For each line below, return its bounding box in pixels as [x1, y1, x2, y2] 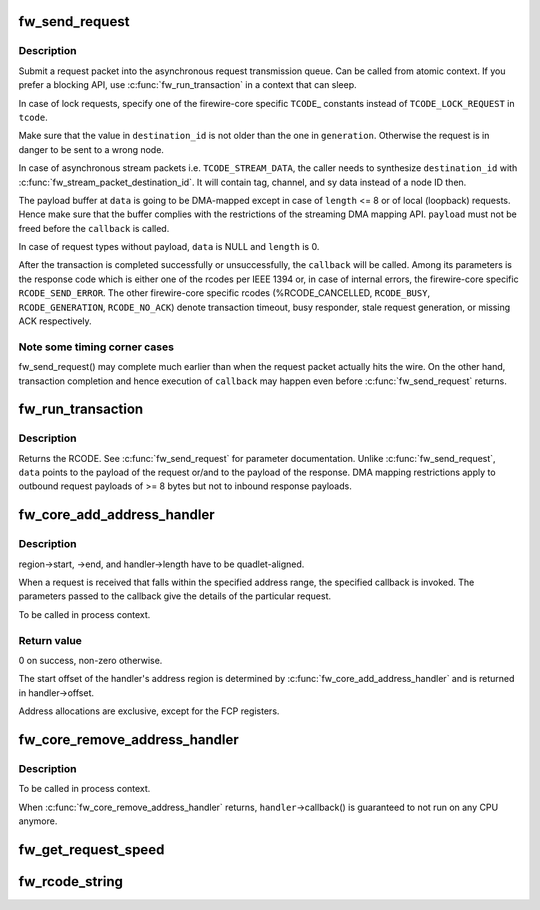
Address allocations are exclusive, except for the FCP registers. [18, 705, 280, 717]
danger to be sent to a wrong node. [18, 143, 165, 155]
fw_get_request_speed [18, 841, 165, 858]
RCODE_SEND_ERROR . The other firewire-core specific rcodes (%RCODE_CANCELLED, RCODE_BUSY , [18, 287, 430, 299]
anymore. [18, 815, 58, 827]
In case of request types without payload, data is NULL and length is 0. [18, 241, 320, 253]
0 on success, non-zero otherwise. [18, 654, 163, 666]
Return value [18, 633, 82, 647]
